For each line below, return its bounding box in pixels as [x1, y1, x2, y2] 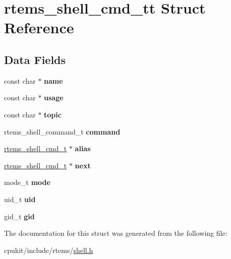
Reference [4, 17, 74, 38]
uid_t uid [4, 193, 36, 204]
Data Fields [4, 51, 66, 67]
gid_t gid [4, 211, 35, 221]
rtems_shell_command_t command [4, 126, 121, 137]
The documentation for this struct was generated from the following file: [4, 228, 227, 238]
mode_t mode [4, 177, 50, 187]
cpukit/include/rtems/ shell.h [4, 244, 93, 255]
